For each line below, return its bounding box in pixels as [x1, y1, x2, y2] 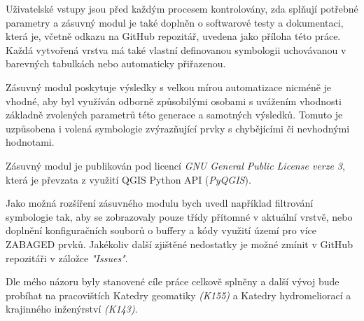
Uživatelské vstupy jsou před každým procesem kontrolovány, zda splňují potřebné [6, 1, 358, 15]
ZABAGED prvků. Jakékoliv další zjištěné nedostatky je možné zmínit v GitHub [6, 236, 353, 251]
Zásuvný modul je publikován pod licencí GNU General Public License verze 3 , [6, 158, 345, 172]
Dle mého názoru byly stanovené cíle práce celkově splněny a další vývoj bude [6, 274, 339, 289]
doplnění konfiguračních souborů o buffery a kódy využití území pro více [6, 223, 317, 238]
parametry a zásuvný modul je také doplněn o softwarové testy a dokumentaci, [6, 15, 344, 29]
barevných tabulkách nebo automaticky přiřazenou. [6, 56, 226, 71]
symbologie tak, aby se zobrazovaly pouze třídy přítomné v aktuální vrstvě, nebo [6, 209, 353, 224]
